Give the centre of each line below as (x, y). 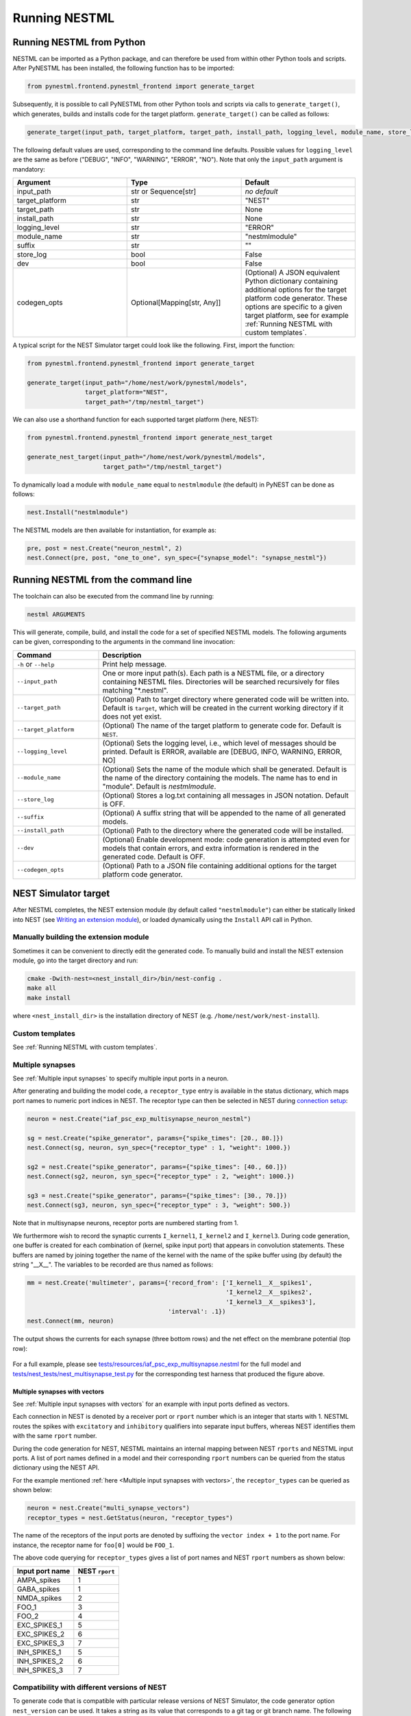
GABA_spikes (38, 1589)
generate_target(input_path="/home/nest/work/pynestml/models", (137, 382)
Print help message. (135, 664)
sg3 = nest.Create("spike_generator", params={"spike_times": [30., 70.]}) (157, 1195)
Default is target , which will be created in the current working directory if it (223, 708)
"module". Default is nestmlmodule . (159, 786)
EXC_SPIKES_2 (41, 1634)
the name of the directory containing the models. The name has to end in (220, 778)
